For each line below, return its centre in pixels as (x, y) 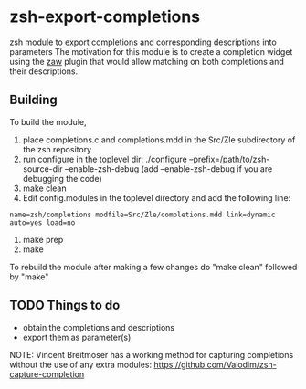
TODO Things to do (65, 305)
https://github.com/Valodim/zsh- (215, 364)
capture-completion (47, 374)
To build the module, (48, 121)
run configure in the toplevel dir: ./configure (105, 159)
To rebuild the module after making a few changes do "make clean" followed (153, 267)
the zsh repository (57, 149)
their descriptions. (44, 71)
